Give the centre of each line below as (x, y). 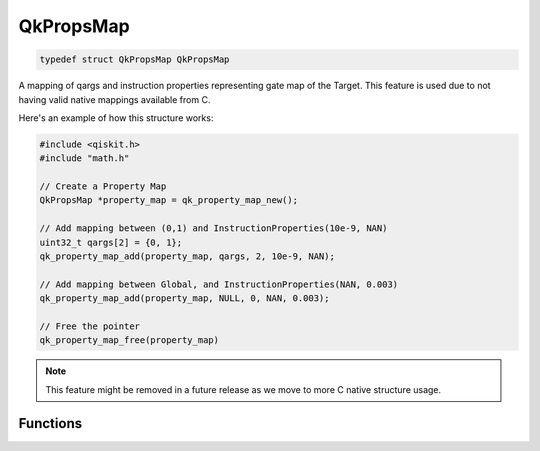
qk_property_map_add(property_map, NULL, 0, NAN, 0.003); (184, 298)
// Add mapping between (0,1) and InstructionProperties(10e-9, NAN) (213, 228)
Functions (50, 423)
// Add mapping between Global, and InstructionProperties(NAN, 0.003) (219, 284)
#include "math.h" (84, 158)
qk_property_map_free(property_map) (129, 340)
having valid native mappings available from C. (114, 99)
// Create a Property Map (103, 186)
